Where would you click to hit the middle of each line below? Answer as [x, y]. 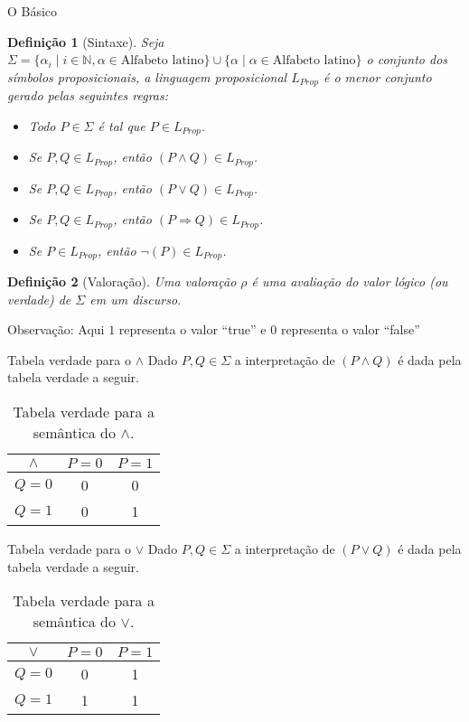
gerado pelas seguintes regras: [88, 95]
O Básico [33, 11]
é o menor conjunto [377, 76]
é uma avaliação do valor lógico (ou [350, 281]
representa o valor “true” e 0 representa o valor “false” [269, 329]
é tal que [122, 125]
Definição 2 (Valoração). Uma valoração [122, 281]
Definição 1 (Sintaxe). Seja [86, 41]
